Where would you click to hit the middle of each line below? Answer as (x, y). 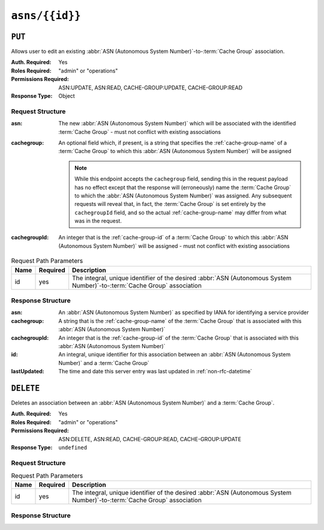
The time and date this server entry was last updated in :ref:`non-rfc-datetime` (155, 372)
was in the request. (98, 221)
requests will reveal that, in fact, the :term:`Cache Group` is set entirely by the (170, 204)
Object (67, 96)
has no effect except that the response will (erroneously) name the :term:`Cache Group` (183, 187)
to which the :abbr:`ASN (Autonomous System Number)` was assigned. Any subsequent (183, 196)
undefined (73, 447)
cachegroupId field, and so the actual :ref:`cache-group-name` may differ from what (181, 212)
